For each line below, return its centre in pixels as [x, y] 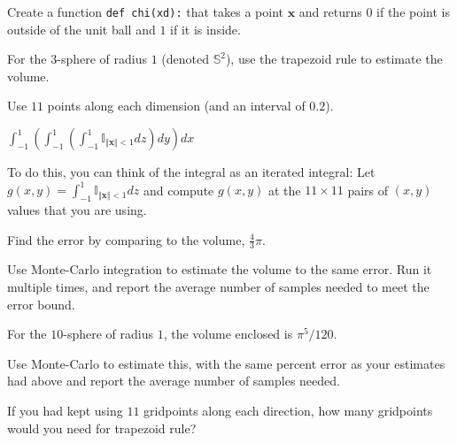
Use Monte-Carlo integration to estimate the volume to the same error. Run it [220, 269]
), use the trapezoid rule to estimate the [334, 59]
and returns [330, 11]
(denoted [185, 59]
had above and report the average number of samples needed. [174, 381]
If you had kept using [65, 410]
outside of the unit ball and [81, 29]
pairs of [368, 190]
